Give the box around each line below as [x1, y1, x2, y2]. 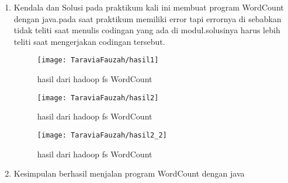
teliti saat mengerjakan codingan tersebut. [13, 35, 165, 47]
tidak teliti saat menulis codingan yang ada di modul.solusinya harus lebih [13, 24, 280, 36]
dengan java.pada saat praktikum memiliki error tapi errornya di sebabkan [13, 12, 282, 24]
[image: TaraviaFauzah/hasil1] [37, 56, 159, 65]
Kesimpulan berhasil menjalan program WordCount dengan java [13, 167, 245, 180]
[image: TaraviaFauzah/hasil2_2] [37, 131, 167, 139]
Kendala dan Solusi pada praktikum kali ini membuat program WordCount [13, 1, 284, 13]
